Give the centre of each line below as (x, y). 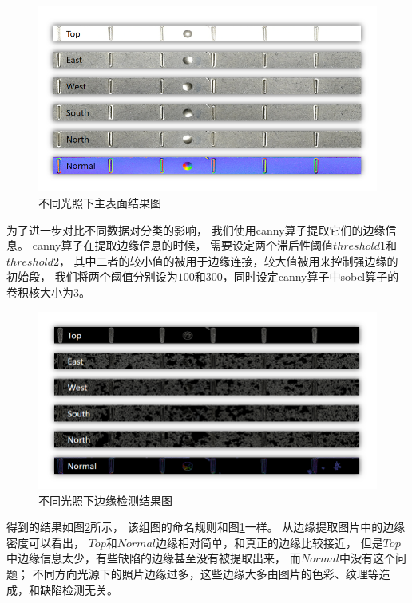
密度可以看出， (46, 542)
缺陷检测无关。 (79, 589)
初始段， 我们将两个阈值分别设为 (92, 276)
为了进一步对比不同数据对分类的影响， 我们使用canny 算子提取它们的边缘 (196, 229)
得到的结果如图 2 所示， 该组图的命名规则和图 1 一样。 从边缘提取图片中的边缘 (206, 527)
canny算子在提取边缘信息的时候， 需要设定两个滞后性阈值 (183, 245)
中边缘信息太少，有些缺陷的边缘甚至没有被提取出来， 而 (154, 558)
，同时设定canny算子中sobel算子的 (311, 276)
